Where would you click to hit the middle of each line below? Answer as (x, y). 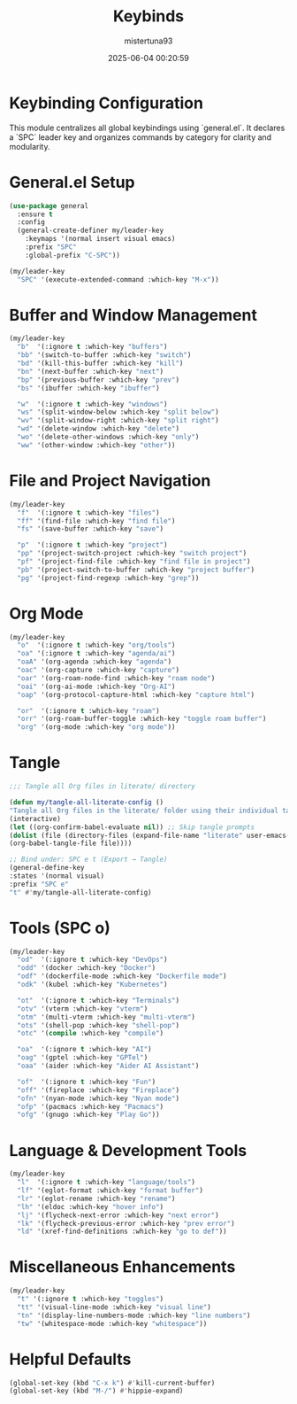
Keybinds (148, 16)
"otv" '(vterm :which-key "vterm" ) (83, 1008)
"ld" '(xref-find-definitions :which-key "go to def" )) (122, 1232)
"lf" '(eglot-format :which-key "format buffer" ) (110, 1191)
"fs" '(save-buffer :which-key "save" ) (91, 529)
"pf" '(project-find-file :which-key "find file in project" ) (134, 562)
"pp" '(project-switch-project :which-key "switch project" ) (132, 554)
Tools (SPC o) (60, 928)
